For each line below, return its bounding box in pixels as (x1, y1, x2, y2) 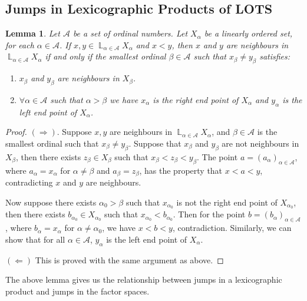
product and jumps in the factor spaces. (5, 285, 150, 297)
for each (5, 38, 34, 51)
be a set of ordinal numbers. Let (72, 27, 188, 39)
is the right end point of (153, 93, 239, 105)
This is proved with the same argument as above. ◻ (35, 253, 224, 266)
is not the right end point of (176, 196, 278, 208)
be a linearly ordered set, (204, 27, 293, 39)
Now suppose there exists (5, 196, 97, 208)
